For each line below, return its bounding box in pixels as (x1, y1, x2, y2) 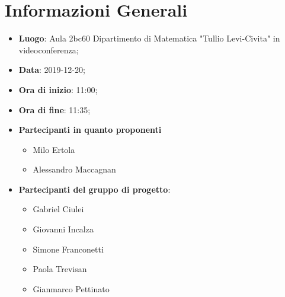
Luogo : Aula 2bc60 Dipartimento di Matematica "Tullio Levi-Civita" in (18, 32, 280, 44)
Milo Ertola (33, 143, 75, 155)
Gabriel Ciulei (33, 203, 84, 215)
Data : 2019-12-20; (18, 63, 85, 76)
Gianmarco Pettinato (33, 282, 110, 295)
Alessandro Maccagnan (33, 163, 116, 175)
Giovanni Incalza (33, 223, 94, 235)
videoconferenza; (18, 43, 79, 56)
